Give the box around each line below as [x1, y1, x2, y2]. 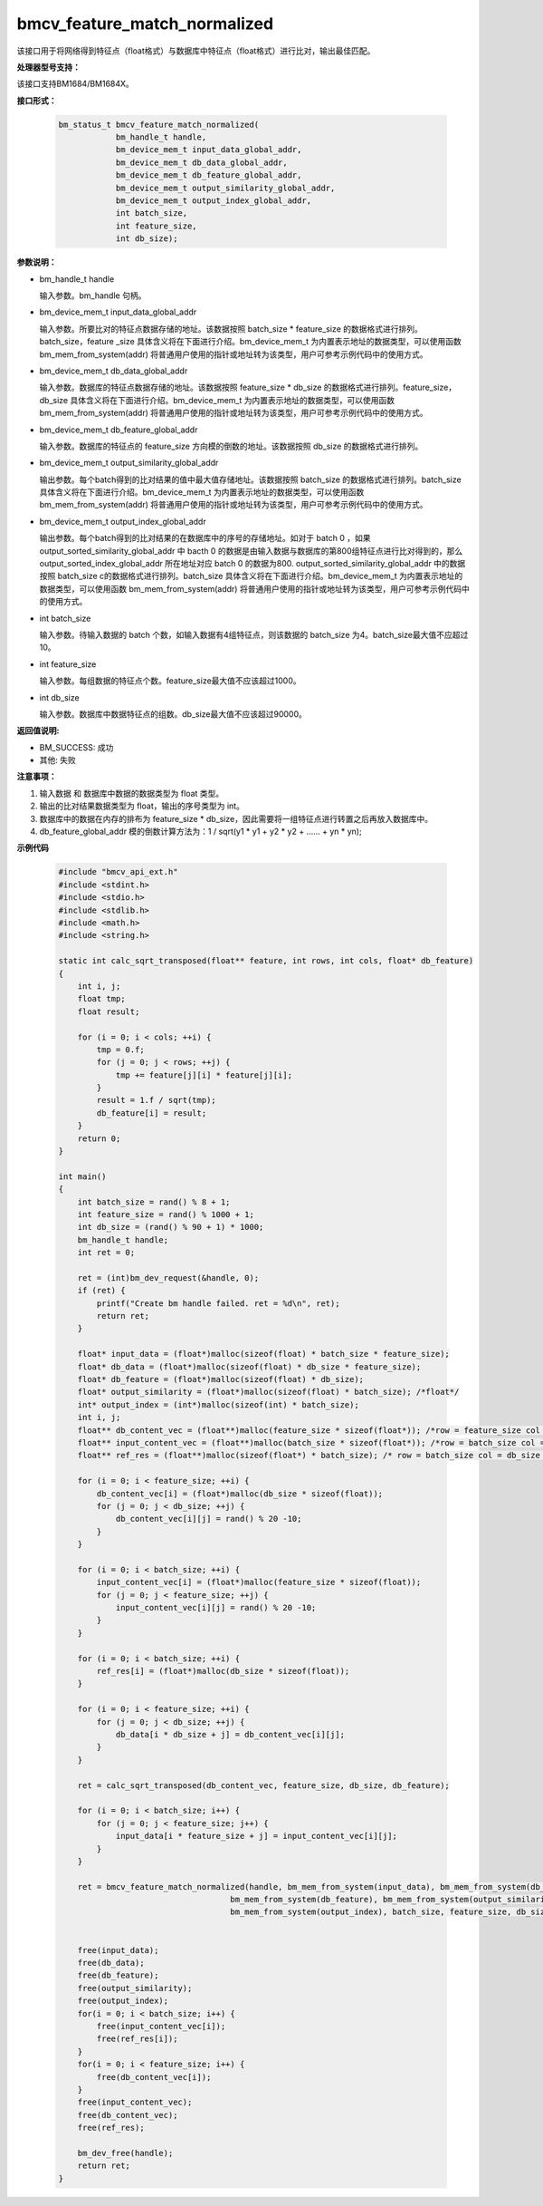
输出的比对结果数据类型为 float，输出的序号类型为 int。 [39, 800, 244, 811]
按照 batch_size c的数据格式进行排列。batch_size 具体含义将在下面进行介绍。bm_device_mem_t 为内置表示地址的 [39, 571, 463, 582]
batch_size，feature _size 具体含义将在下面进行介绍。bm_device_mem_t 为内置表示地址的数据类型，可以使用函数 [39, 336, 462, 347]
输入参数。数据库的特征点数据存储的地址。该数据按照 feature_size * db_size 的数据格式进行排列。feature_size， [39, 382, 457, 393]
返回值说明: [16, 725, 60, 736]
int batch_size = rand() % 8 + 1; [77, 1196, 231, 1207]
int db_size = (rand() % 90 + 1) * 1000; [77, 1222, 264, 1233]
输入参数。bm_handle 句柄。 [39, 290, 147, 301]
